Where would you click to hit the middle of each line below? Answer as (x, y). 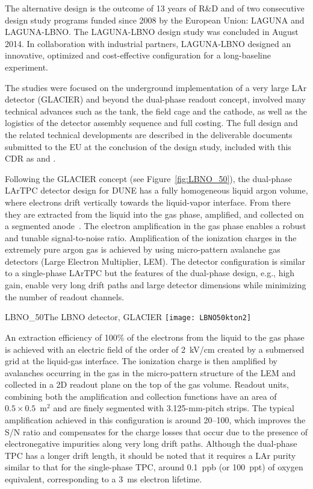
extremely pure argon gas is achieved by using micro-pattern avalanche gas (143, 249)
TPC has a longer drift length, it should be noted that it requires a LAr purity (150, 455)
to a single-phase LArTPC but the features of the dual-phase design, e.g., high (150, 273)
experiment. (26, 67)
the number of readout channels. (65, 296)
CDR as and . (30, 158)
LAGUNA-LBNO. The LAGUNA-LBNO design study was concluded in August (152, 32)
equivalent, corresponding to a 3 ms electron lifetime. (104, 479)
